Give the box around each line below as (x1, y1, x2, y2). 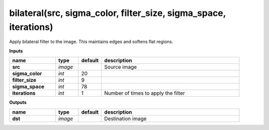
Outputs (9, 100, 27, 106)
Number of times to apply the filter (104, 90, 185, 97)
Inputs (9, 48, 23, 54)
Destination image (104, 115, 147, 122)
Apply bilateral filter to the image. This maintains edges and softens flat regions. (9, 39, 173, 45)
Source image (104, 64, 137, 71)
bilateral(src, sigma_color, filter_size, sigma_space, (9, 7, 226, 18)
